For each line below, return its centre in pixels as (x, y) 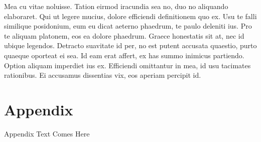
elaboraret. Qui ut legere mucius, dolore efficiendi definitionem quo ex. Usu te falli (130, 16)
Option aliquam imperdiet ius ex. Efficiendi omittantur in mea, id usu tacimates (127, 65)
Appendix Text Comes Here (47, 133)
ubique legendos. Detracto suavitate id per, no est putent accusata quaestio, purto (130, 45)
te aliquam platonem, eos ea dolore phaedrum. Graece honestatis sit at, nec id (124, 35)
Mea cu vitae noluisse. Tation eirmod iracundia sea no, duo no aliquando (116, 6)
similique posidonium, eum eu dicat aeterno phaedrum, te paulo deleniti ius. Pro (128, 26)
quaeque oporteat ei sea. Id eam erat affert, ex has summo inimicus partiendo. (124, 55)
